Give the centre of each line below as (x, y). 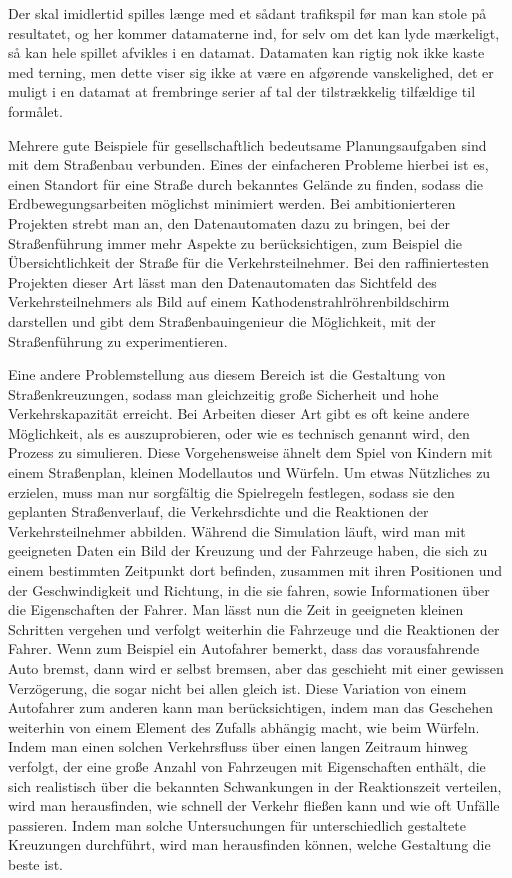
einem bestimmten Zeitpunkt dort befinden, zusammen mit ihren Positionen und (255, 570)
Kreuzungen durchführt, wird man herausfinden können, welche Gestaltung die (249, 844)
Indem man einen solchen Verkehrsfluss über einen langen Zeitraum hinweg (238, 746)
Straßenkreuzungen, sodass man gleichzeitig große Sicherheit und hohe (223, 393)
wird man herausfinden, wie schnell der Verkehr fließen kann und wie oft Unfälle (254, 805)
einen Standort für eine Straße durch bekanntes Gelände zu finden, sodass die (246, 183)
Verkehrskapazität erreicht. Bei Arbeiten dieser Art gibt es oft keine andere (239, 413)
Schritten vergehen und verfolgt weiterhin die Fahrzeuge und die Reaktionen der (254, 628)
